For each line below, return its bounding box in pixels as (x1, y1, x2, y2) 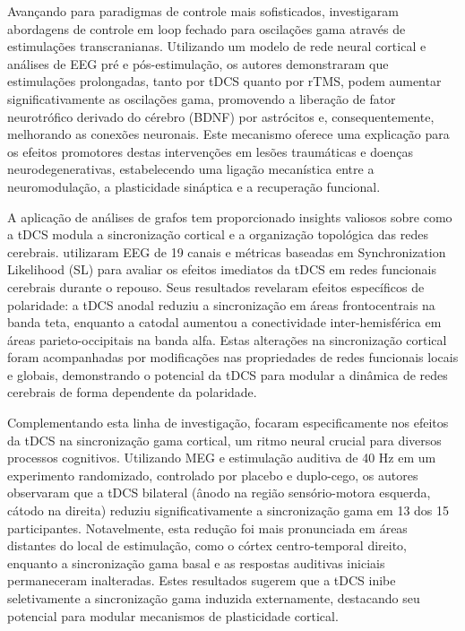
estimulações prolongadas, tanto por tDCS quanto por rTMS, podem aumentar (7, 72, 442, 91)
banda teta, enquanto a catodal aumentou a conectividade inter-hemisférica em (7, 313, 442, 332)
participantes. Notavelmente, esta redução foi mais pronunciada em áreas (7, 518, 408, 537)
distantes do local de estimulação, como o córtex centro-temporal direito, (7, 536, 408, 555)
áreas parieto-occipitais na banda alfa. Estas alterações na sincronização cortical (7, 330, 447, 349)
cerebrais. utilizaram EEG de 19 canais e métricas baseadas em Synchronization (7, 242, 446, 261)
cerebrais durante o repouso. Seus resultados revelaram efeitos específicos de (7, 277, 425, 296)
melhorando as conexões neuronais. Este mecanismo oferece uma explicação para (7, 125, 450, 143)
